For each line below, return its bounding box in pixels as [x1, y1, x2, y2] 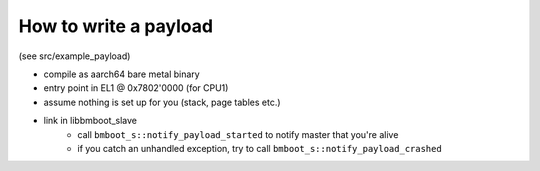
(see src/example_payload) [18, 50, 131, 62]
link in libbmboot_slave [43, 115, 137, 127]
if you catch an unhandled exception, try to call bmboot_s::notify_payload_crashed [77, 142, 442, 154]
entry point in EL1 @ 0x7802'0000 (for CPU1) [43, 82, 229, 94]
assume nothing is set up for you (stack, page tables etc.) [43, 96, 281, 108]
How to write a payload [18, 15, 214, 37]
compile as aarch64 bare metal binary [43, 68, 200, 80]
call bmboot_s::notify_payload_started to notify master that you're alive [77, 128, 399, 140]
